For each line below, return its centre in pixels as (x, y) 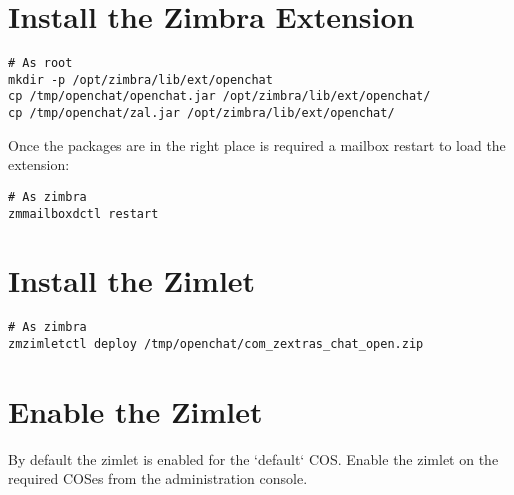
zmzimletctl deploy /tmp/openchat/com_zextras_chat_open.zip (216, 344)
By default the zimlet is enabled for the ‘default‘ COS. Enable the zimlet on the (253, 458)
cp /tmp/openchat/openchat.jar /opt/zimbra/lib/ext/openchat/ (219, 96)
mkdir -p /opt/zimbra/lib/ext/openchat (140, 79)
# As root (40, 63)
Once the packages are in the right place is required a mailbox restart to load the (257, 144)
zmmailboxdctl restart (83, 213)
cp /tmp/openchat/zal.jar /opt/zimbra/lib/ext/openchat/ (201, 113)
